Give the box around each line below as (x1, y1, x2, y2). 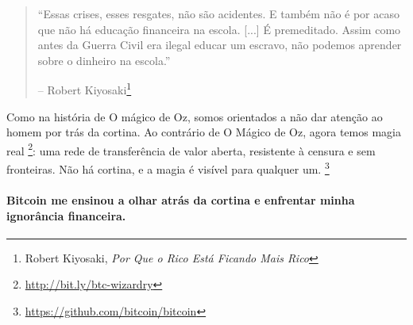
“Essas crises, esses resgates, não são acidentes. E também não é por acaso (37, 6, 400, 21)
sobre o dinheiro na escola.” (37, 52, 171, 68)
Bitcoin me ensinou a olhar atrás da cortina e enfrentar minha (6, 191, 355, 208)
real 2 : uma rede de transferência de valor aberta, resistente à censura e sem (6, 140, 376, 159)
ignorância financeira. (6, 207, 126, 224)
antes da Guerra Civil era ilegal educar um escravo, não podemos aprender (37, 36, 402, 53)
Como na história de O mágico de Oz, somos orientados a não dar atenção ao (6, 108, 383, 124)
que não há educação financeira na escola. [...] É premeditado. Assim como (37, 21, 401, 37)
